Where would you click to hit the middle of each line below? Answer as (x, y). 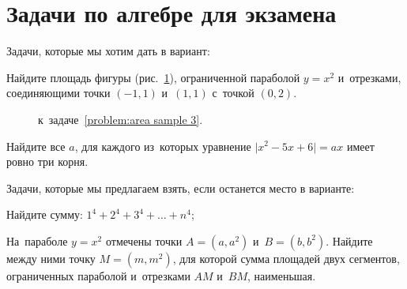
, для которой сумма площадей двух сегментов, (286, 258)
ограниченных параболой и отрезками (98, 275)
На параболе (37, 240)
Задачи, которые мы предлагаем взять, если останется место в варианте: (181, 188)
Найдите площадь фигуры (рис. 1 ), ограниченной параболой (153, 77)
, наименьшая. (282, 275)
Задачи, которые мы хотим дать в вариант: (108, 51)
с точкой (233, 93)
